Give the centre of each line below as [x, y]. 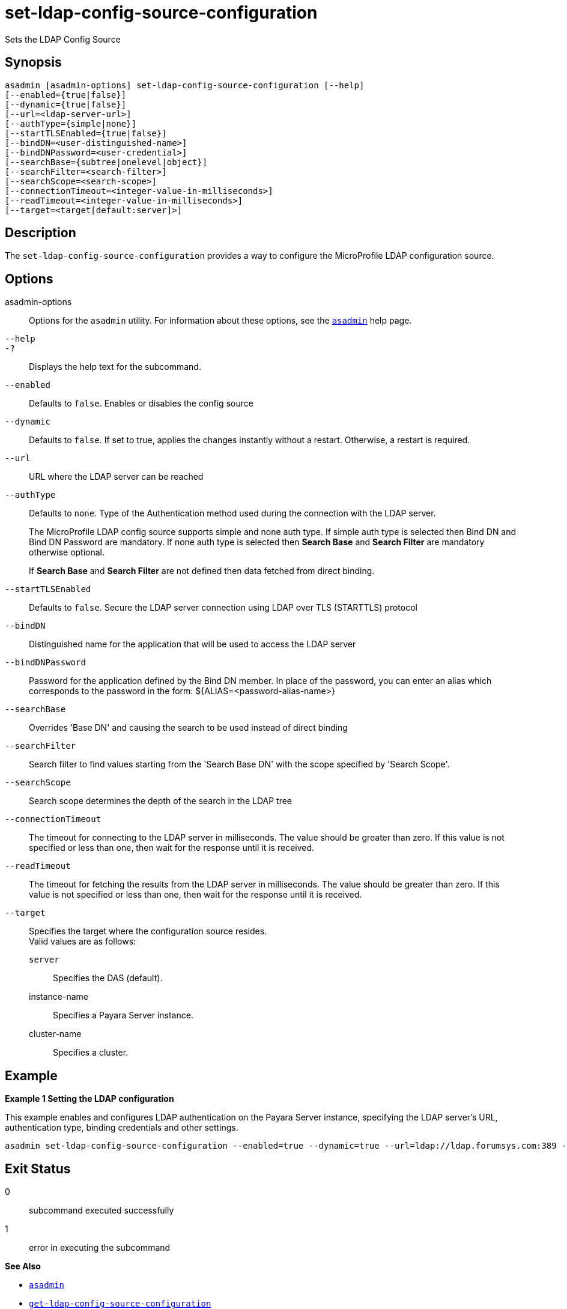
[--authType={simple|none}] [71, 123]
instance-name [59, 997]
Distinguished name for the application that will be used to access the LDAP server [193, 644]
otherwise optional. [67, 552]
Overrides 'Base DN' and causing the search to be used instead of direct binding [188, 728]
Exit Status [38, 1168]
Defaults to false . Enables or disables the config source [141, 404]
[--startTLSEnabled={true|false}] [86, 133]
